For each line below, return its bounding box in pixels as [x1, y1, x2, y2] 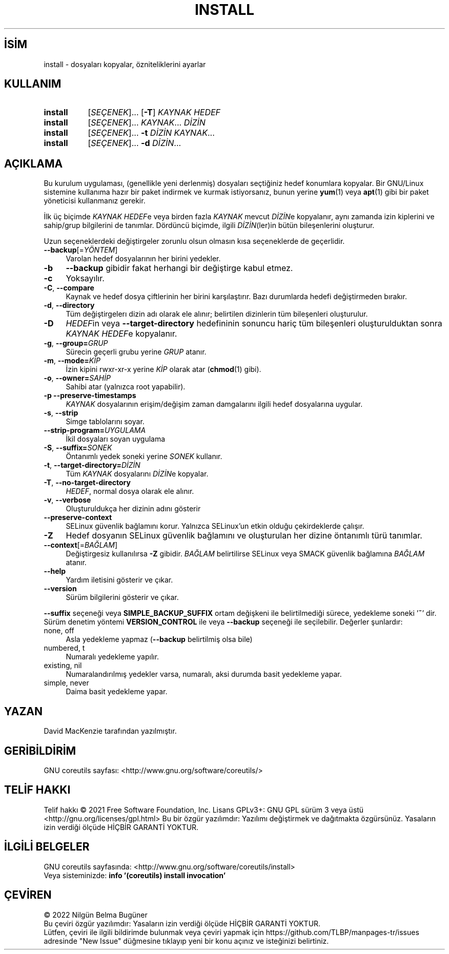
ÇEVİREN [4, 888, 52, 902]
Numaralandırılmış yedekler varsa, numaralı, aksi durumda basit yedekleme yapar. [66, 670, 342, 679]
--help [44, 567, 66, 576]
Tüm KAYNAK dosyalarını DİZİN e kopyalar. [66, 469, 209, 479]
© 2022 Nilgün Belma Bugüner [44, 910, 148, 919]
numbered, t [44, 644, 85, 653]
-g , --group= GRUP [44, 339, 108, 348]
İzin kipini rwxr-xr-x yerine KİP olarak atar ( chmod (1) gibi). [66, 365, 261, 374]
